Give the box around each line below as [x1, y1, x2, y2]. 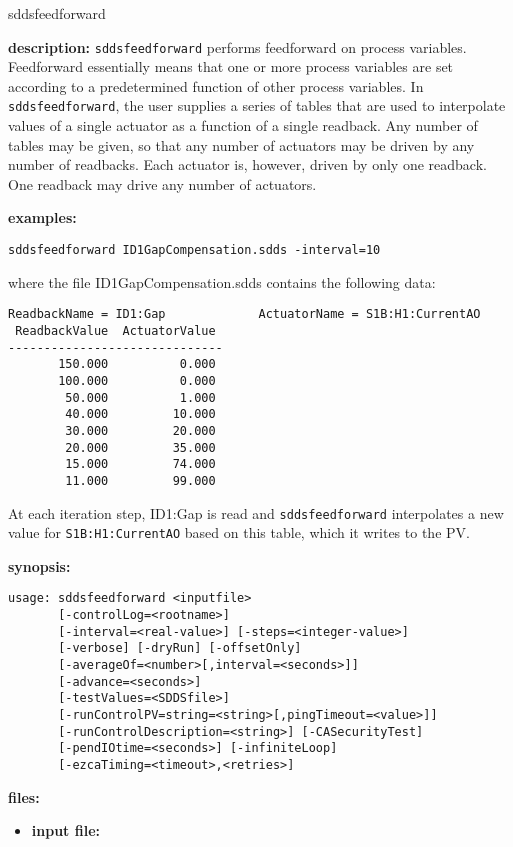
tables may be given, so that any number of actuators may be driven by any [8, 134, 475, 155]
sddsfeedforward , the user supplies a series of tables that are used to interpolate [8, 95, 506, 116]
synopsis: [8, 555, 71, 576]
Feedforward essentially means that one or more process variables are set [8, 56, 454, 77]
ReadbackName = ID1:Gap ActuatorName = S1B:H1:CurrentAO [8, 307, 481, 322]
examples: [8, 207, 77, 228]
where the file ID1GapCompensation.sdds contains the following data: [8, 271, 436, 292]
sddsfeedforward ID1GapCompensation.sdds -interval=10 [8, 243, 381, 258]
